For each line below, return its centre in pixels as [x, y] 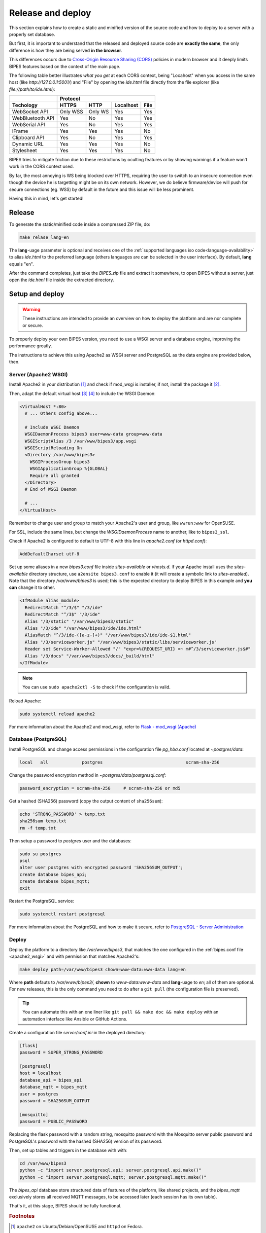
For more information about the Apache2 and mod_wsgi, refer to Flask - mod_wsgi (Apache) [103, 726]
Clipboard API [28, 138]
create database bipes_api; [53, 874]
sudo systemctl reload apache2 [57, 714]
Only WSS [71, 112]
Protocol [70, 99]
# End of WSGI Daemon [51, 489]
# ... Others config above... [61, 414]
